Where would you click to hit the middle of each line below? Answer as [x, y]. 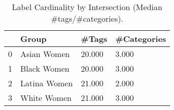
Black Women [45, 68]
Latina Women [47, 83]
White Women [46, 98]
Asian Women [45, 54]
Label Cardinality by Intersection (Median [87, 7]
